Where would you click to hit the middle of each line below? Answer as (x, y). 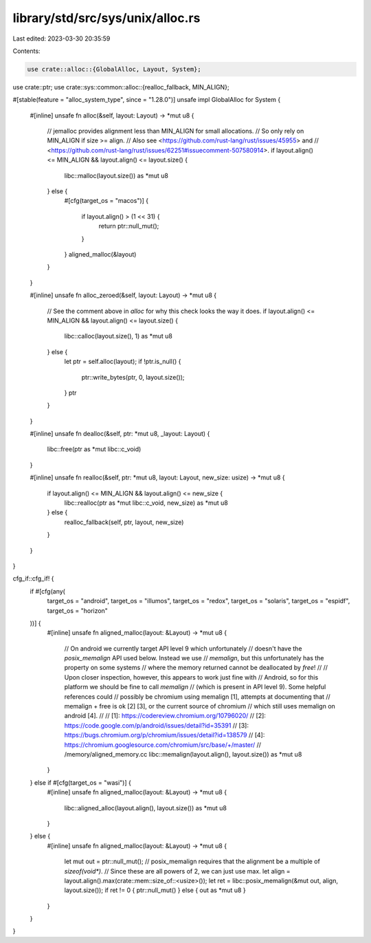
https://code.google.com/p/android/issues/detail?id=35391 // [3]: (156, 725)
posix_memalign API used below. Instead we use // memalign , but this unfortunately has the (194, 658)
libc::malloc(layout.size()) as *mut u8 (116, 175)
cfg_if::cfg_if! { (33, 578)
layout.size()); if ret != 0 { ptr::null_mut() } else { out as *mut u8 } (155, 890)
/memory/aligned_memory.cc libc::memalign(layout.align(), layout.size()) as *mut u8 (183, 754)
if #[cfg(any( (47, 591)
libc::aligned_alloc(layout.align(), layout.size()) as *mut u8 (145, 807)
